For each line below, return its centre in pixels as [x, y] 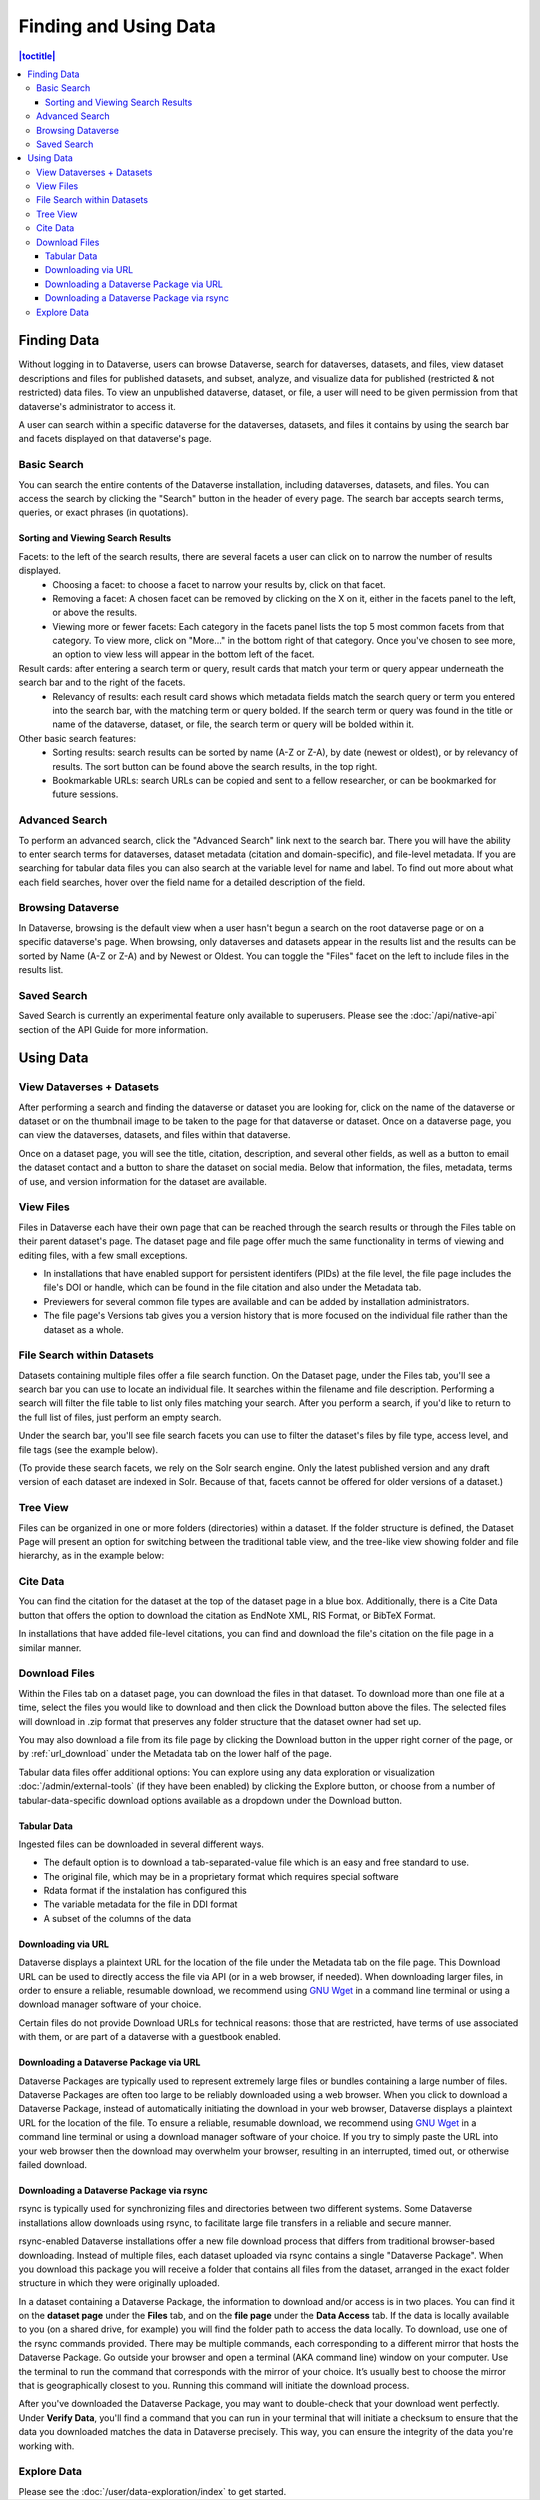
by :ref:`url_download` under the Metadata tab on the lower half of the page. [175, 1754]
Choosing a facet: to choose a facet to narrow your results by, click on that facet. [219, 584]
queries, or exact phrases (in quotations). [103, 512]
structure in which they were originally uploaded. [119, 2283]
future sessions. [85, 794]
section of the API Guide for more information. [113, 1029]
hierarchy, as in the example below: [91, 1556]
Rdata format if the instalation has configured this [145, 1891]
